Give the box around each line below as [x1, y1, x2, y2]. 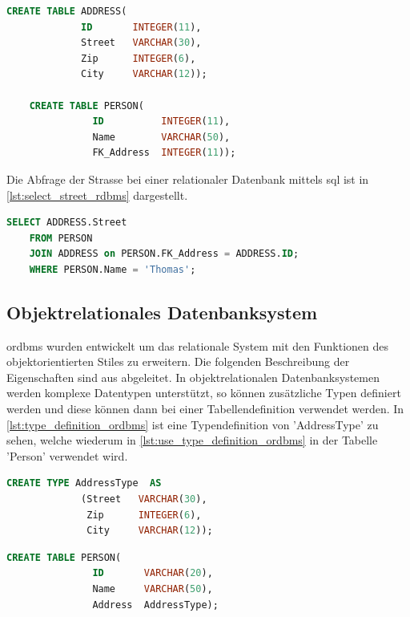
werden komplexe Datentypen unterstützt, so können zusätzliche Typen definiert [6, 384, 401, 401]
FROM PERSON [29, 232, 93, 244]
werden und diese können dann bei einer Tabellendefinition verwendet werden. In [6, 400, 404, 417]
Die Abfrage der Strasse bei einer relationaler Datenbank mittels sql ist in [6, 170, 369, 187]
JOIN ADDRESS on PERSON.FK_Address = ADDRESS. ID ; [29, 248, 299, 260]
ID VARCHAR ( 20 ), [92, 567, 213, 579]
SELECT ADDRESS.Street [6, 217, 127, 229]
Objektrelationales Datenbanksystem [6, 299, 318, 324]
